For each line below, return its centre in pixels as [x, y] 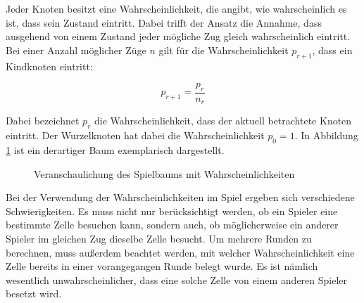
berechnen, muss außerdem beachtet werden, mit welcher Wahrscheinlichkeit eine [180, 252]
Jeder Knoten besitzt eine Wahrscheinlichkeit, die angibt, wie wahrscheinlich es [176, 8]
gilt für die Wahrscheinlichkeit [224, 50]
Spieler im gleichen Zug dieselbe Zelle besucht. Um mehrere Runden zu [159, 239]
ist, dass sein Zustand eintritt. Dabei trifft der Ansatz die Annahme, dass [164, 22]
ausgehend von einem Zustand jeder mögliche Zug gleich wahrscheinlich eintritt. [178, 36]
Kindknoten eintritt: [49, 66]
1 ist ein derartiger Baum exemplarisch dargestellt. [115, 150]
